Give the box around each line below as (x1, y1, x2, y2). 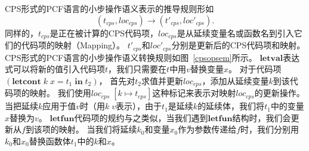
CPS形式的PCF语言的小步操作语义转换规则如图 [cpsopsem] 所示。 (5, 51, 257, 63)
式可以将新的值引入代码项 (5, 63, 105, 75)
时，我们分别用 (240, 123, 299, 135)
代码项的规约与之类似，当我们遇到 (74, 111, 208, 124)
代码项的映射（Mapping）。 (21, 39, 125, 51)
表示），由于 (116, 100, 162, 112)
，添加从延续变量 (202, 74, 269, 87)
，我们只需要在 (108, 63, 167, 75)
